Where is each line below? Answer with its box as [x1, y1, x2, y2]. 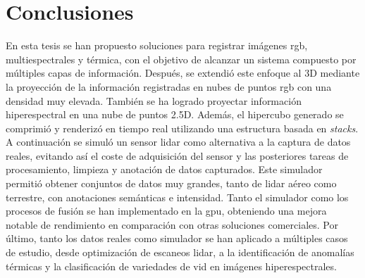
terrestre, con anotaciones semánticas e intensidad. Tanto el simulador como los [6, 189, 349, 204]
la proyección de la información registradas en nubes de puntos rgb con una [6, 79, 332, 94]
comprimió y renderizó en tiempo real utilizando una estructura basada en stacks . [6, 120, 359, 135]
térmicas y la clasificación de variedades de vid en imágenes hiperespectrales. [6, 258, 337, 273]
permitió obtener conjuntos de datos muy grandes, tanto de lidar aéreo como [6, 176, 337, 191]
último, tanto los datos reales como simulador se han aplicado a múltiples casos [6, 231, 348, 246]
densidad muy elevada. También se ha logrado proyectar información [6, 93, 302, 108]
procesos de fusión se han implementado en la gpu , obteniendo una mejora [6, 203, 327, 218]
